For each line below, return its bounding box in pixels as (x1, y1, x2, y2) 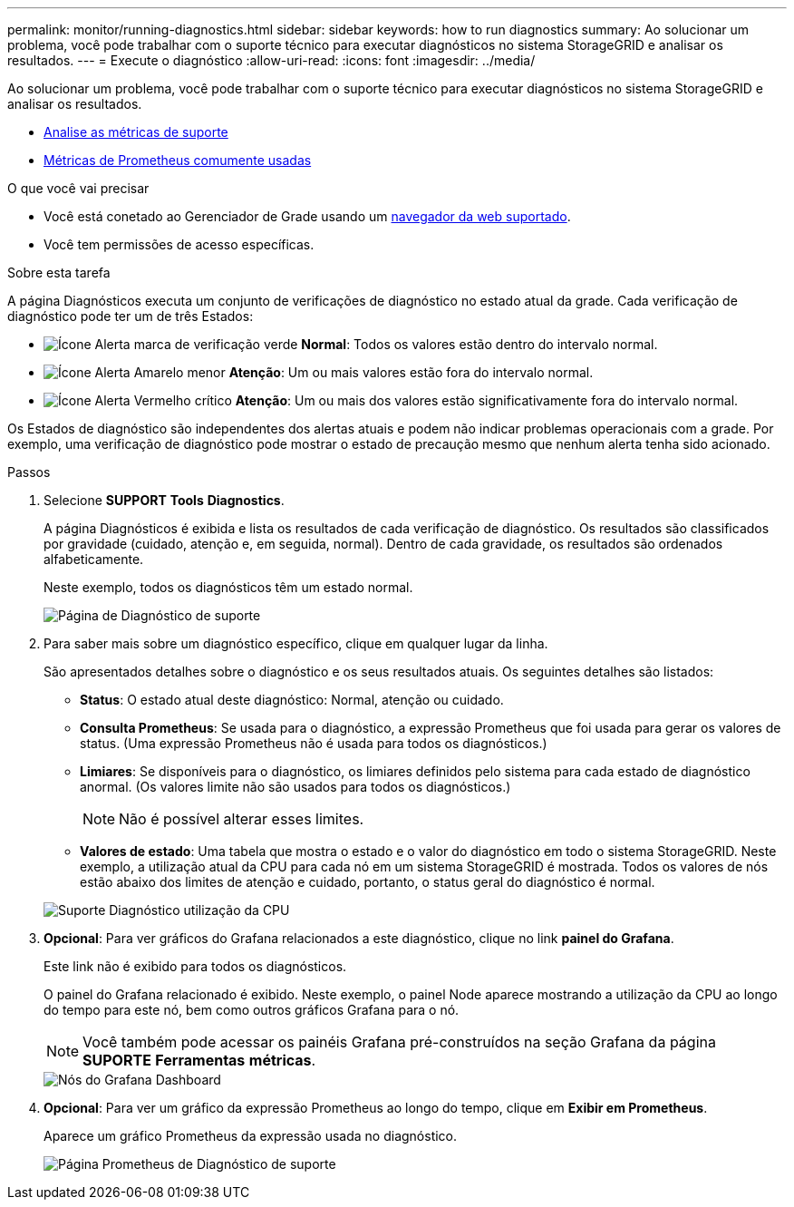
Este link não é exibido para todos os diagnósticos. (44, 959, 347, 974)
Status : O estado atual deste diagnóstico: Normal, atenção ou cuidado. (80, 692, 504, 707)
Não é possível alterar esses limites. (119, 810, 364, 828)
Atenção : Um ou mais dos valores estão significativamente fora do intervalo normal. (235, 393, 739, 408)
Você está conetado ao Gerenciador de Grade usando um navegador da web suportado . (44, 209, 571, 224)
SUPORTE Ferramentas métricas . (82, 1051, 316, 1069)
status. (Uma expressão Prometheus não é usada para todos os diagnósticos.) (80, 735, 547, 751)
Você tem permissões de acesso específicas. (44, 237, 315, 252)
